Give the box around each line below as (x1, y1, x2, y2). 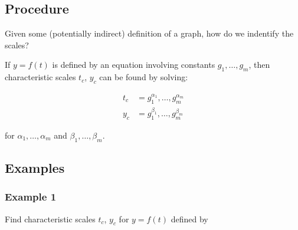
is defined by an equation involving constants (52, 58, 215, 71)
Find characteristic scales (5, 212, 96, 225)
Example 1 (5, 189, 57, 204)
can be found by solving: (99, 71, 188, 83)
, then (248, 58, 270, 71)
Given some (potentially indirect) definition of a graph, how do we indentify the (5, 27, 294, 40)
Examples (5, 159, 65, 177)
